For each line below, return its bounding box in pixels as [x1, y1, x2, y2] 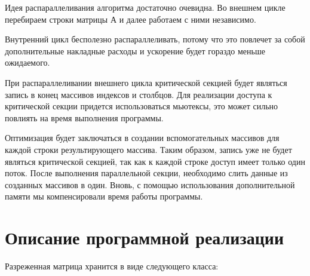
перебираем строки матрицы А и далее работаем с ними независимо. [5, 13, 256, 25]
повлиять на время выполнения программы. [5, 111, 164, 124]
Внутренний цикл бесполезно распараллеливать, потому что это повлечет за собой [5, 33, 305, 45]
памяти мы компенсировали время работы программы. [5, 190, 203, 203]
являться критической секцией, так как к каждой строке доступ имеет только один [5, 155, 305, 167]
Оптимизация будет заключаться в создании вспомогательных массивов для [5, 131, 280, 144]
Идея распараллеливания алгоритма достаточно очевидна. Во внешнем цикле [5, 1, 286, 13]
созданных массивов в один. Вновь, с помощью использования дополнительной [5, 178, 295, 191]
